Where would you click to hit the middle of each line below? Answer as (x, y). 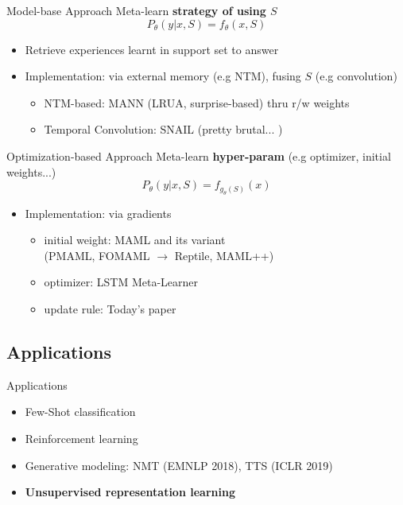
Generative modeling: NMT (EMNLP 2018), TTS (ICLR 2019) (179, 465)
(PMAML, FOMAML (97, 255)
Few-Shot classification (80, 412)
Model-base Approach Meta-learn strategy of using (136, 10)
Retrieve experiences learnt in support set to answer (152, 49)
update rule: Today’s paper (110, 308)
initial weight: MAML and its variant (135, 240)
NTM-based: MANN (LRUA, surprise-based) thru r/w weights (197, 102)
